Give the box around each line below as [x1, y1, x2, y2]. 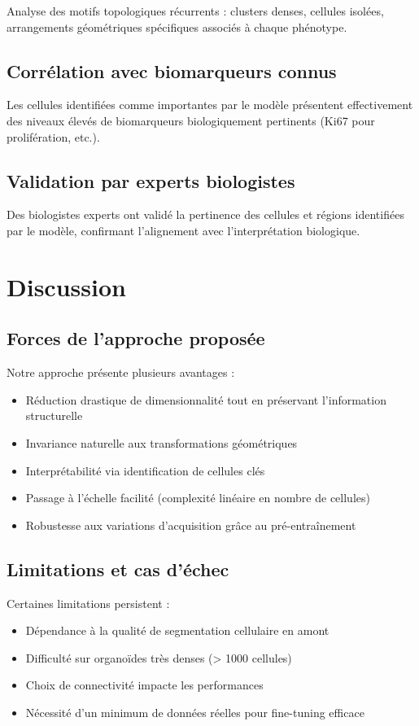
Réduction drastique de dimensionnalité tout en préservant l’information [25, 391, 386, 408]
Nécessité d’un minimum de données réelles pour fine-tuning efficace [25, 703, 364, 720]
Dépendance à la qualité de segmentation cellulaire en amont [25, 622, 330, 639]
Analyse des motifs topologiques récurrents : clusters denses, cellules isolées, [7, 2, 384, 19]
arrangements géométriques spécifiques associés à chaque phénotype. [7, 18, 347, 35]
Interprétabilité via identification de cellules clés [25, 461, 265, 479]
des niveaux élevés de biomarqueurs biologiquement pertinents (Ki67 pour [7, 112, 375, 129]
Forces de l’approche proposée [7, 326, 265, 351]
